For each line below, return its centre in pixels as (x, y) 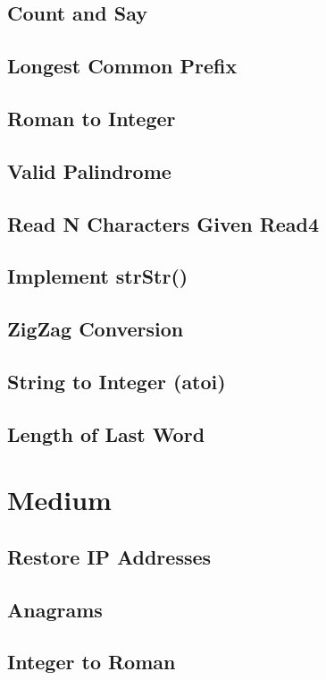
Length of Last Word (106, 433)
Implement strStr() (98, 276)
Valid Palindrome (89, 170)
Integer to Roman (92, 662)
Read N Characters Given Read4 (163, 223)
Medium (59, 500)
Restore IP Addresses (109, 556)
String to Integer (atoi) (117, 381)
